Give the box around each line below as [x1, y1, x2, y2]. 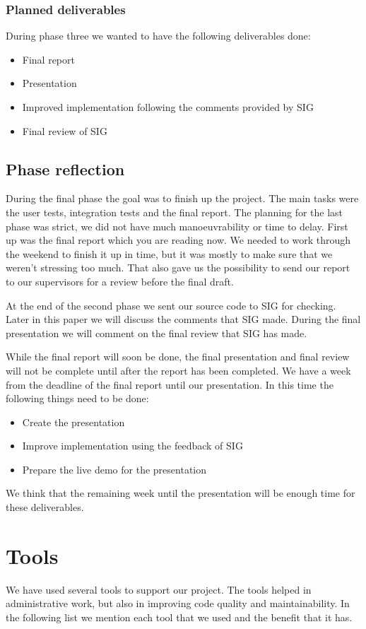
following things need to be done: [6, 391, 149, 406]
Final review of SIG [22, 123, 107, 138]
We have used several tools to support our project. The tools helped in [6, 582, 312, 596]
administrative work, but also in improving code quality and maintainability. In [6, 596, 350, 611]
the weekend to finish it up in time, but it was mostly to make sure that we [6, 246, 333, 261]
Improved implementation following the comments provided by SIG [22, 100, 314, 114]
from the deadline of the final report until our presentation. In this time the [6, 377, 333, 392]
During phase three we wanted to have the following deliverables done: [6, 28, 311, 43]
